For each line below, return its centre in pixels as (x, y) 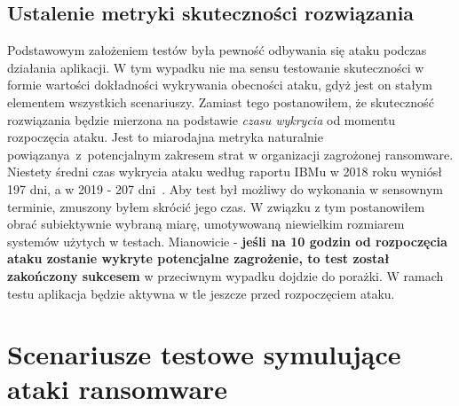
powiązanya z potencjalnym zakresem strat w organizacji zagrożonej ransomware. (230, 154)
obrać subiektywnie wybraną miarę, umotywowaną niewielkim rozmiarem (206, 224)
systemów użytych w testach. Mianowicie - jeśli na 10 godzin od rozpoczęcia (227, 241)
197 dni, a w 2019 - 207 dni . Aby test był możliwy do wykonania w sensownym (226, 188)
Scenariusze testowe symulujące (204, 354)
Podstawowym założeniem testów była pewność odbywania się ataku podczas (217, 50)
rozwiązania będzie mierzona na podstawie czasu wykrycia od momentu (201, 119)
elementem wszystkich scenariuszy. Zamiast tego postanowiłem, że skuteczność (221, 101)
